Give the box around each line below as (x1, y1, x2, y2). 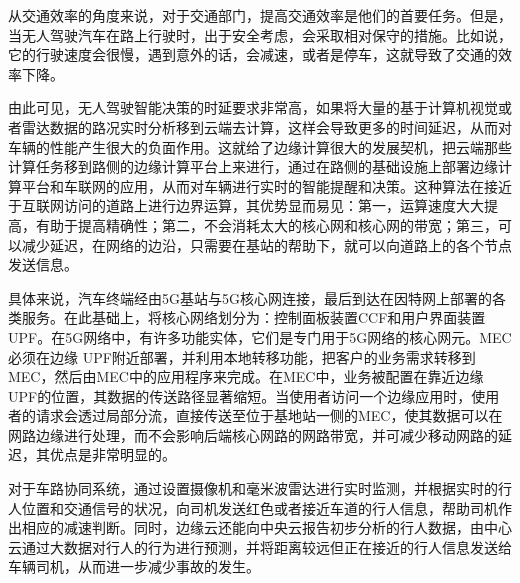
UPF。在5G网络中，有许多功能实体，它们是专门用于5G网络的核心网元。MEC (8, 326, 512, 347)
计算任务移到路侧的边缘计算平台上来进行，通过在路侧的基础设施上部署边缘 (8, 156, 498, 177)
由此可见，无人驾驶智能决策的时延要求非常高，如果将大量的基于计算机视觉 (8, 97, 498, 118)
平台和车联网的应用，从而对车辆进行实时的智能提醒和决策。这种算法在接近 (21, 175, 512, 196)
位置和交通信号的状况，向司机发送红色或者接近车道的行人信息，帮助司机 (21, 497, 498, 518)
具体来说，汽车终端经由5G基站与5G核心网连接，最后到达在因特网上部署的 (8, 287, 492, 308)
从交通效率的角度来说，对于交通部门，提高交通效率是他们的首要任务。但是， (8, 5, 512, 25)
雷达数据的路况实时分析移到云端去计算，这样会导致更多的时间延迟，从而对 (21, 116, 512, 137)
